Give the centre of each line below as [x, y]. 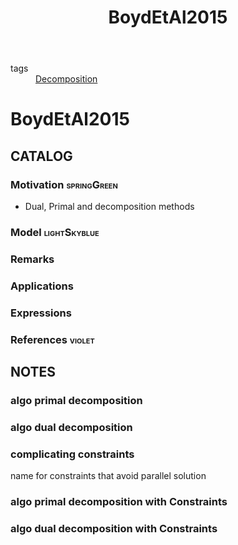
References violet [52, 339]
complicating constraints [72, 454]
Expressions [41, 313]
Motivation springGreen [64, 184]
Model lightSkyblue [55, 232]
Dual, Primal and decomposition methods [109, 207]
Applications [42, 286]
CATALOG [41, 156]
